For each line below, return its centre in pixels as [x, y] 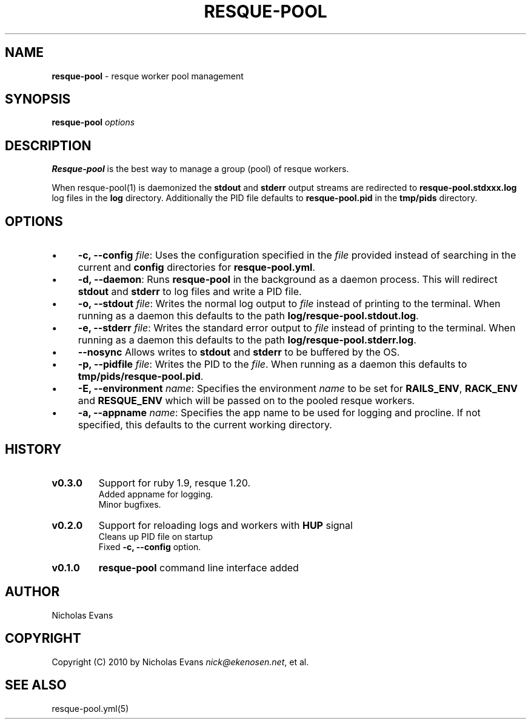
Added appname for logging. [156, 494]
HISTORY [33, 449]
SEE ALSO [36, 685]
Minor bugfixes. [130, 504]
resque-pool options [93, 122]
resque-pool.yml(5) [90, 708]
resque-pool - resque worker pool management [148, 76]
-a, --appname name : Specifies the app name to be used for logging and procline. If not [279, 413]
